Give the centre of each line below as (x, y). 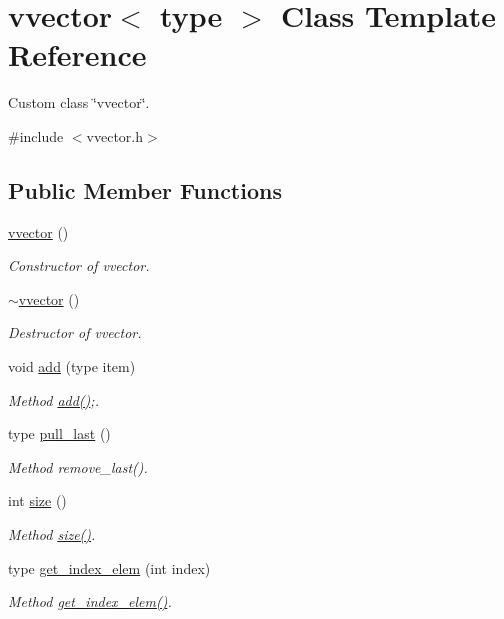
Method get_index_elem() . (90, 601)
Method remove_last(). (78, 466)
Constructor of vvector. (79, 265)
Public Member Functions (145, 189)
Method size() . (52, 534)
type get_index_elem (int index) (109, 567)
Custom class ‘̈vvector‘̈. (79, 102)
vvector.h (114, 135)
